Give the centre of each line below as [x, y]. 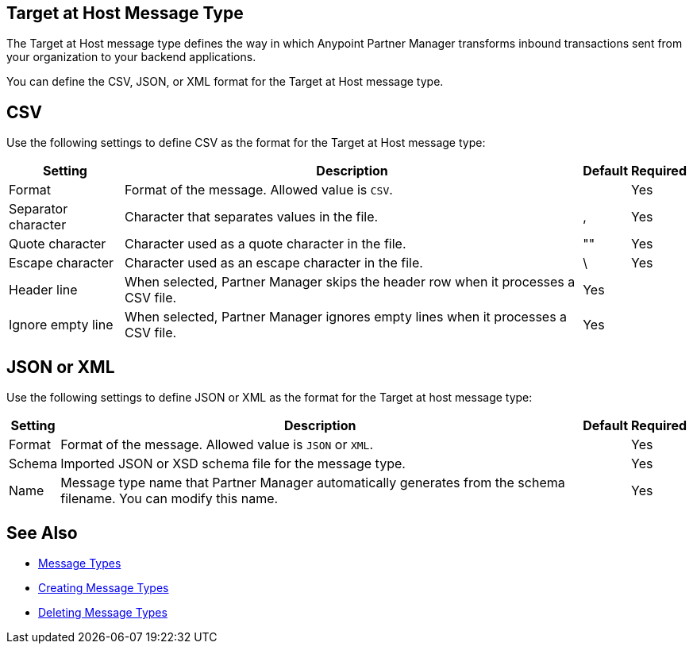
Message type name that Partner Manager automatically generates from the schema [313, 483]
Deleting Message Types [103, 612]
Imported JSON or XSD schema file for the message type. [233, 464]
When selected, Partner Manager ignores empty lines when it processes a [346, 317]
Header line [43, 290]
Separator [38, 209]
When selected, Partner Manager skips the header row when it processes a [350, 282]
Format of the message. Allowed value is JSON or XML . [217, 445]
